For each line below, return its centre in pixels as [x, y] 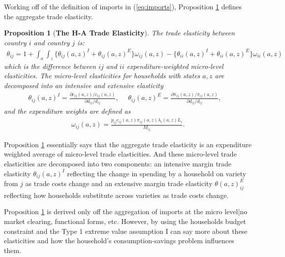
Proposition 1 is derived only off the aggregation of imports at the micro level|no [126, 211]
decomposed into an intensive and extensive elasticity [84, 85]
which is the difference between [50, 66]
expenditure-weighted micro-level [175, 66]
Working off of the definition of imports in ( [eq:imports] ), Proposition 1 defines [123, 6]
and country [52, 42]
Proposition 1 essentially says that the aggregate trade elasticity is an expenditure [128, 144]
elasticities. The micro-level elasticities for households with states [102, 76]
